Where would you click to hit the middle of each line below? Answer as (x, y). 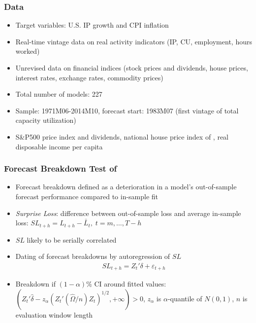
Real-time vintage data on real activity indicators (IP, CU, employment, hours (134, 41)
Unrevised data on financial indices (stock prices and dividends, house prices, (132, 68)
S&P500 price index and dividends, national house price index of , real (122, 136)
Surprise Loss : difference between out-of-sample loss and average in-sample (128, 213)
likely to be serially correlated (72, 239)
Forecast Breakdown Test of (61, 168)
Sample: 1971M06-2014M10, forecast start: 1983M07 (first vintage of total (127, 110)
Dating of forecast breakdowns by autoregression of (93, 256)
